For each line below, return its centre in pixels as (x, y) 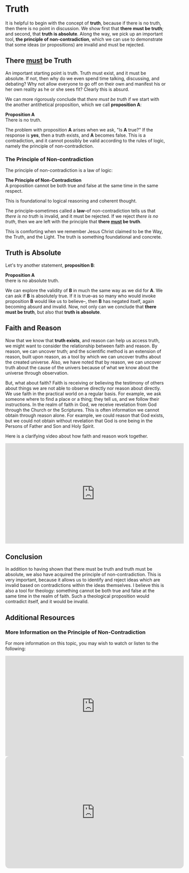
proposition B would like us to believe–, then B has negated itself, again (80, 301)
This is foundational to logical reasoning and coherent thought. (71, 201)
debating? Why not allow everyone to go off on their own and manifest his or (86, 84)
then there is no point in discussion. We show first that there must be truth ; (85, 28)
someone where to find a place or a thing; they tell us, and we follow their (82, 399)
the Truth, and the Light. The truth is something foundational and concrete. (84, 237)
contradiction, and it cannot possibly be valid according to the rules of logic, (85, 140)
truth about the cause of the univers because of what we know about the (82, 367)
